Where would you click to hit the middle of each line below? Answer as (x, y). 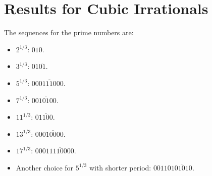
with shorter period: (120, 167)
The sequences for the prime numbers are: (69, 32)
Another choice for (45, 167)
